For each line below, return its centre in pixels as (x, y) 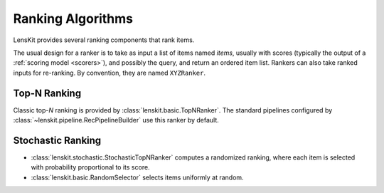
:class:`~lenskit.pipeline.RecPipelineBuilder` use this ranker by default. (116, 120)
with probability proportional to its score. (90, 167)
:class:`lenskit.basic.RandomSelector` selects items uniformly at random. (138, 177)
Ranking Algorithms (73, 19)
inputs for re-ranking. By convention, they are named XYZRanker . (110, 73)
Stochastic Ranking (57, 140)
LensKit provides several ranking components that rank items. (104, 40)
